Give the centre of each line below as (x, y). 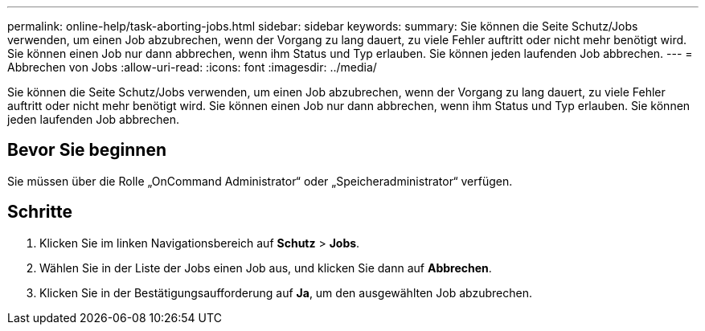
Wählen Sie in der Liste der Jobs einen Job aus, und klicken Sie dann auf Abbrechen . (266, 268)
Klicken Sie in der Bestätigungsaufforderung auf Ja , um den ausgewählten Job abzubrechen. (286, 292)
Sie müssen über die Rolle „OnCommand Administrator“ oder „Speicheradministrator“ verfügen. (260, 181)
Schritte (40, 212)
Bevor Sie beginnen (87, 150)
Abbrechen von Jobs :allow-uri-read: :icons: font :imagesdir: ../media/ (192, 67)
